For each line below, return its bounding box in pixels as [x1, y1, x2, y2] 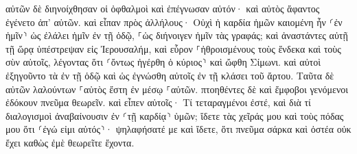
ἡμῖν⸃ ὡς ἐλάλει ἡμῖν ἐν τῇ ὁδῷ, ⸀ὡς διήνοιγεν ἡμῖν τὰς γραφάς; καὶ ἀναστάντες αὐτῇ [5, 28, 348, 42]
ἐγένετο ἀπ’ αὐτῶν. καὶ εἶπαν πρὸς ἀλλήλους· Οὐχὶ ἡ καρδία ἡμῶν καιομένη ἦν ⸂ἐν [5, 14, 343, 29]
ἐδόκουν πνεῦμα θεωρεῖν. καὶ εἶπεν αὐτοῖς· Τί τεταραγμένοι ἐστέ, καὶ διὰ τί [5, 95, 311, 110]
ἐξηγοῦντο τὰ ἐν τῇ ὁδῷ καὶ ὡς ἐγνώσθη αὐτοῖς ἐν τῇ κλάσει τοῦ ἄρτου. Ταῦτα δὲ [5, 68, 334, 82]
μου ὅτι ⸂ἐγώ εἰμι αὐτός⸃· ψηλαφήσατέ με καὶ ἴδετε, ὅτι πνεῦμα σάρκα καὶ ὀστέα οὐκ [5, 122, 352, 136]
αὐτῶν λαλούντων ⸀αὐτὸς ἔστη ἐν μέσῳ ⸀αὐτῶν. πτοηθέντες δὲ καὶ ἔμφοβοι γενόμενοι [5, 81, 349, 96]
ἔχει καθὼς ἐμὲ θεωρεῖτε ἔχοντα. [5, 135, 135, 149]
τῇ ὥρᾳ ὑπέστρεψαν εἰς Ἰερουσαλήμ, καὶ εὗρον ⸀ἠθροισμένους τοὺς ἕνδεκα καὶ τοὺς [5, 41, 341, 55]
